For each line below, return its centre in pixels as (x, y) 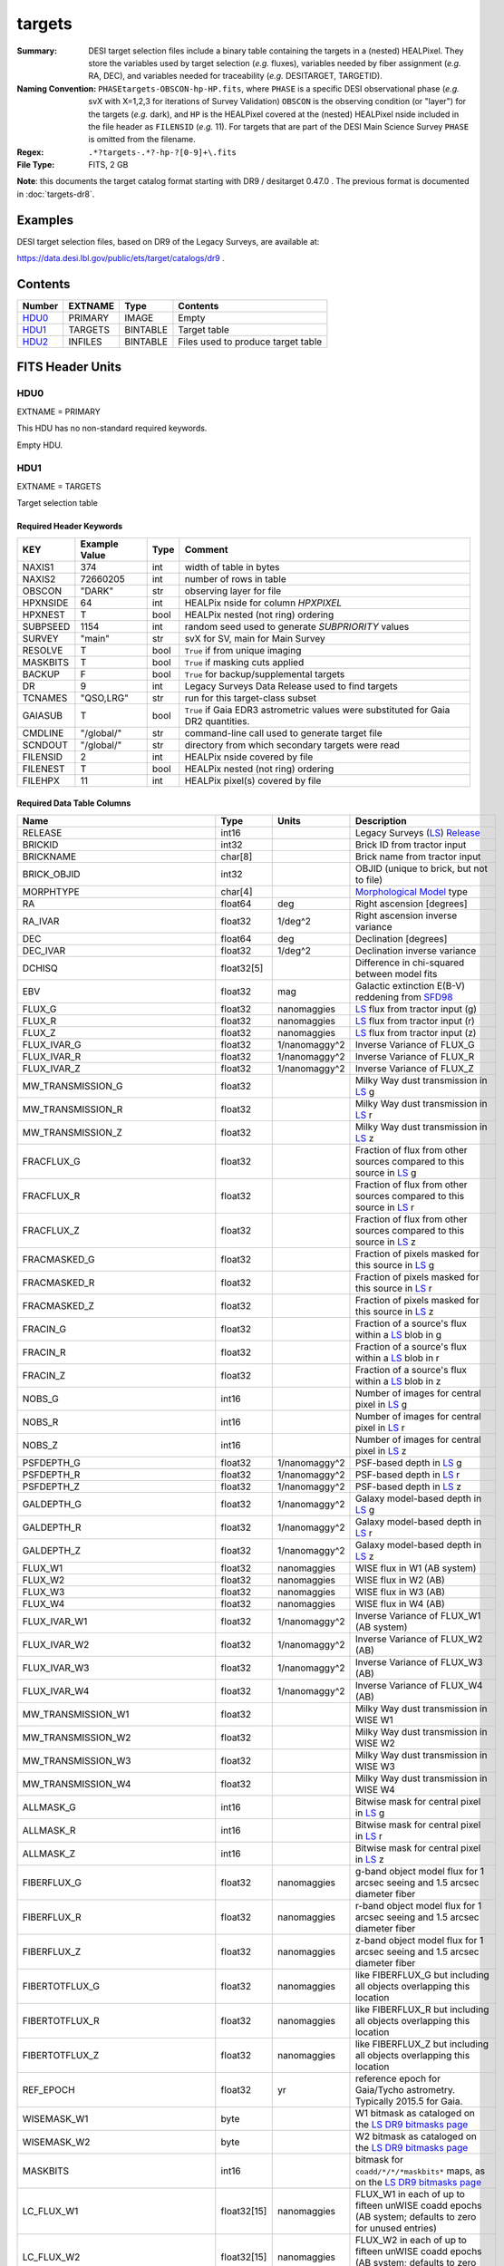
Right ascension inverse (406, 915)
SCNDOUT (45, 745)
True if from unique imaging (243, 650)
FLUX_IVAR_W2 (56, 1644)
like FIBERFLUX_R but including (422, 2009)
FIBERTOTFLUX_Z (61, 2055)
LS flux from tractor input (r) (415, 1021)
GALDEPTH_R (52, 1527)
